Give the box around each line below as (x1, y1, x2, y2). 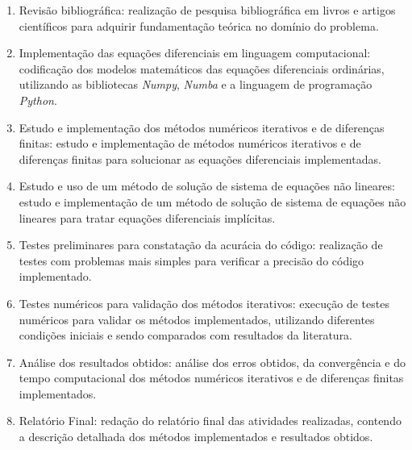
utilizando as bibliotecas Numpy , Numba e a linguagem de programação (19, 76, 372, 93)
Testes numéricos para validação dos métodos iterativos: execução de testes (19, 294, 389, 311)
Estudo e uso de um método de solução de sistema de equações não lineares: (19, 177, 395, 194)
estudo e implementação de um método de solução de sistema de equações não (19, 193, 406, 210)
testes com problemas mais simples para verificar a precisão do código (19, 252, 364, 269)
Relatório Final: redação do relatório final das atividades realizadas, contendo (19, 412, 402, 429)
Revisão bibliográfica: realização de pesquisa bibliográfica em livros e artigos (19, 2, 396, 18)
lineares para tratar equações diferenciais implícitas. (19, 209, 276, 226)
